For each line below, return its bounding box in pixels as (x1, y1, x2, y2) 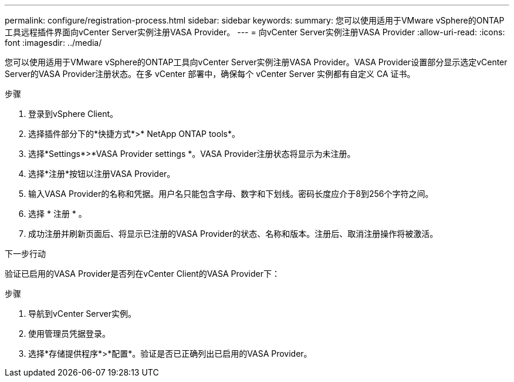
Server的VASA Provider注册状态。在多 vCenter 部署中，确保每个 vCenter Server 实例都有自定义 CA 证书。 (5, 69, 415, 79)
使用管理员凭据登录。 (28, 329, 110, 339)
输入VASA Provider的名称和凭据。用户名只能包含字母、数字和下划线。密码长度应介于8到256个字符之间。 (28, 189, 434, 199)
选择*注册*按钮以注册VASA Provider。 (28, 169, 175, 179)
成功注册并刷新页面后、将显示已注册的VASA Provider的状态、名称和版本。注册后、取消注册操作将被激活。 (28, 229, 438, 239)
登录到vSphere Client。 (28, 109, 119, 119)
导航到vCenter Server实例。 (28, 309, 137, 319)
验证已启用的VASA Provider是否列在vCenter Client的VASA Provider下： (5, 269, 280, 279)
